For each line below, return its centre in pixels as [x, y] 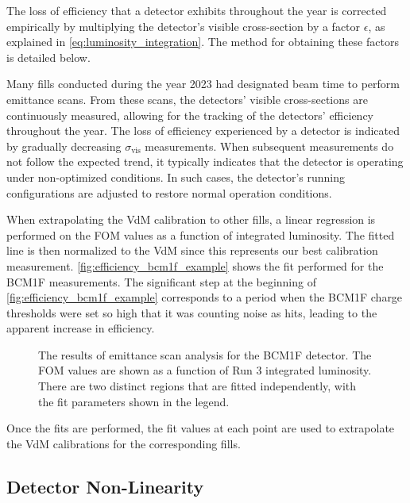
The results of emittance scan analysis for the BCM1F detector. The [205, 354]
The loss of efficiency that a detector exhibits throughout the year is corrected [197, 10]
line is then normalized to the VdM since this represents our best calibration [192, 250]
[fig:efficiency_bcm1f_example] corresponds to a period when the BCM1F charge [205, 297]
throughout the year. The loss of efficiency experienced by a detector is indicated [203, 131]
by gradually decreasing [64, 146]
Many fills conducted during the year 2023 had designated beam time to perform [203, 84]
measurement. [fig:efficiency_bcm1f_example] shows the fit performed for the [195, 265]
